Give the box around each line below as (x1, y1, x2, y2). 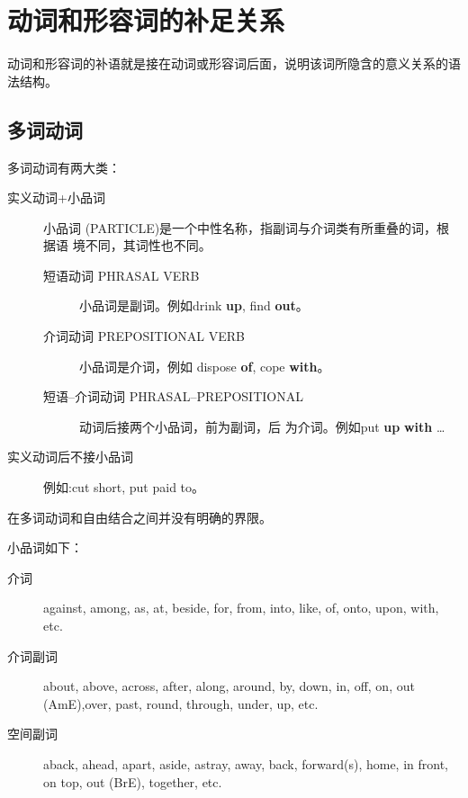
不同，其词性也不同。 (85, 236, 211, 255)
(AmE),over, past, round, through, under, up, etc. (43, 694, 319, 713)
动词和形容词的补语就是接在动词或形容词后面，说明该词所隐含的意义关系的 (7, 54, 448, 73)
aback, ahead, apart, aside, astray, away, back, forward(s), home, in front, (43, 754, 449, 773)
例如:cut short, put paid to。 (43, 478, 205, 497)
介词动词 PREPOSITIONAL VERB (43, 327, 246, 345)
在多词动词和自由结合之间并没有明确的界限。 (7, 507, 272, 526)
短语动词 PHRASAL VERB (43, 265, 200, 284)
